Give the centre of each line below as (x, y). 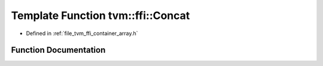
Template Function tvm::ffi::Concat (100, 15)
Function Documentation (58, 50)
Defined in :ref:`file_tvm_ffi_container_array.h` (82, 33)
